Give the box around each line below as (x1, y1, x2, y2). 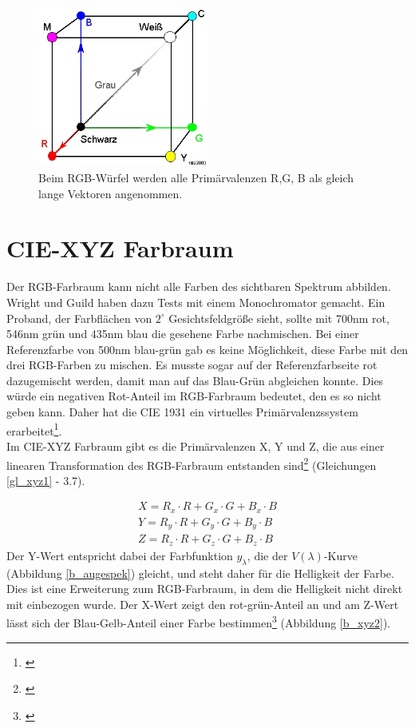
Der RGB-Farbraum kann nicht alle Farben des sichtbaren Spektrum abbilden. (6, 278, 391, 295)
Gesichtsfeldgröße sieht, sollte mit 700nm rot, (168, 309, 389, 326)
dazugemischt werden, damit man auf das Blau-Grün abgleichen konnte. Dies (6, 372, 384, 388)
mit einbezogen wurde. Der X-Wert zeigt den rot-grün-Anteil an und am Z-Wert (6, 595, 399, 612)
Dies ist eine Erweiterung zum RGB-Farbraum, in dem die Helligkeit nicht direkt (6, 580, 403, 597)
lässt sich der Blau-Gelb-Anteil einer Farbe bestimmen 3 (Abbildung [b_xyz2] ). (6, 612, 391, 631)
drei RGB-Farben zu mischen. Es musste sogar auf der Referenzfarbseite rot (6, 356, 377, 373)
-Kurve (323, 547, 358, 563)
